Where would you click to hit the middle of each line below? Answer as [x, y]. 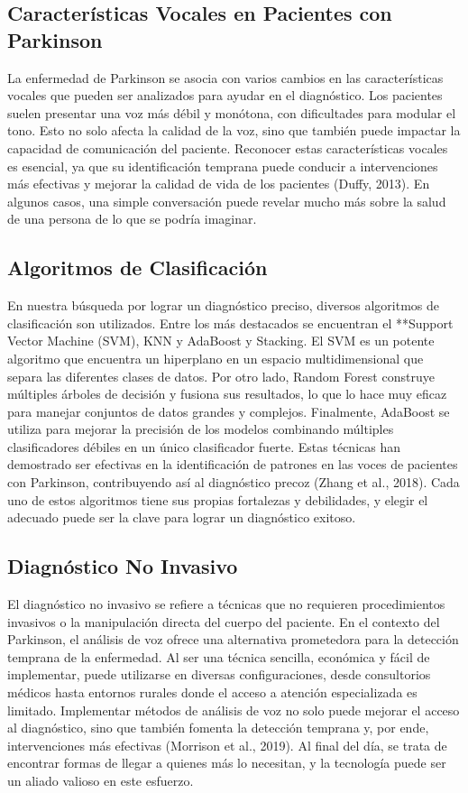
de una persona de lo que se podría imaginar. [132, 219]
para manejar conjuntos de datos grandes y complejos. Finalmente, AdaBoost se [229, 411]
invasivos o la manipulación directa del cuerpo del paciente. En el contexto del [224, 621]
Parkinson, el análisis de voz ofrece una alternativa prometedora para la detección [233, 639]
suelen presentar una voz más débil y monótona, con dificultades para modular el [232, 112]
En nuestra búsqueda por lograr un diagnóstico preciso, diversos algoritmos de [223, 305]
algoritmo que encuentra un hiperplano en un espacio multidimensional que [216, 358]
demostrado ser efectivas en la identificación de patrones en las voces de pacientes [233, 464]
